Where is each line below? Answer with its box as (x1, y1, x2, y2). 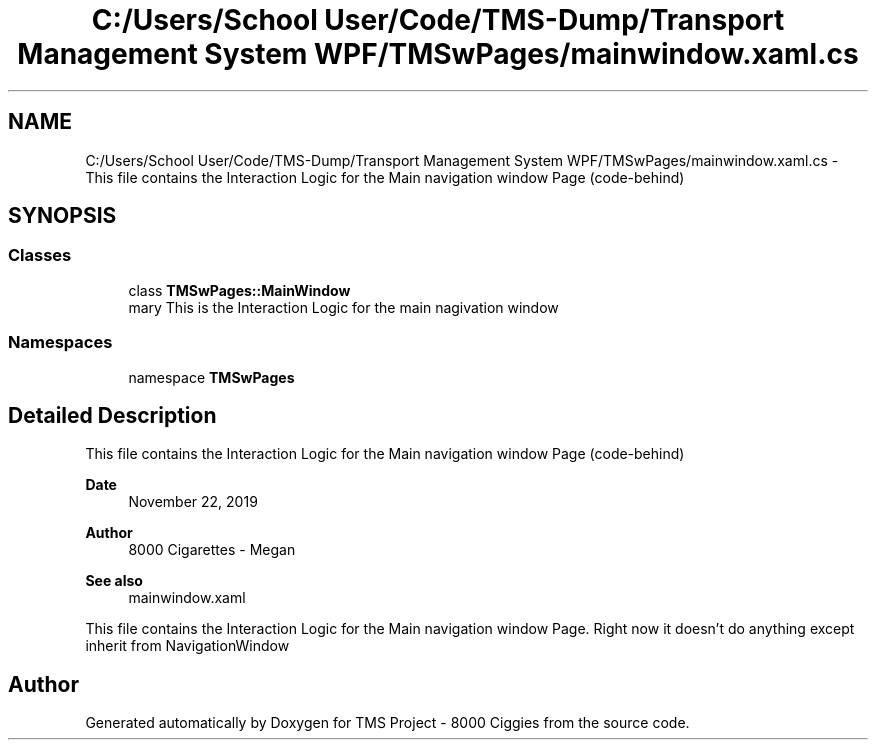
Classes (8, 245, 72, 266)
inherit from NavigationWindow (85, 637, 290, 655)
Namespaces (8, 332, 113, 353)
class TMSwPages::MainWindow (128, 281, 351, 299)
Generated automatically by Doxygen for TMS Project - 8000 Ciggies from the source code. (85, 714, 690, 732)
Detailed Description (8, 402, 217, 428)
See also (85, 572, 143, 590)
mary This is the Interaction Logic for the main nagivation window (128, 298, 559, 316)
